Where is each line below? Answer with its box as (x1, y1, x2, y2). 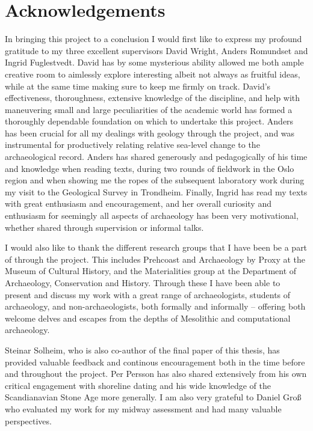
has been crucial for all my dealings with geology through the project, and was (5, 126, 295, 139)
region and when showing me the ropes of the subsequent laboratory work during (5, 174, 305, 186)
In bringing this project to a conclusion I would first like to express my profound (5, 32, 302, 45)
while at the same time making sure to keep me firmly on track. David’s (5, 79, 271, 92)
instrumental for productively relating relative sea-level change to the (5, 138, 260, 151)
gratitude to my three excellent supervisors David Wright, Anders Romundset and (5, 44, 308, 57)
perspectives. (5, 414, 52, 427)
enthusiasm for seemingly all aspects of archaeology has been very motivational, (5, 209, 299, 222)
